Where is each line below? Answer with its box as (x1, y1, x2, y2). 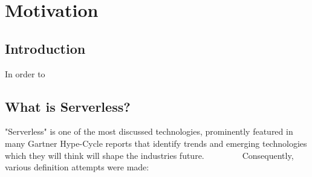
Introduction (5, 39, 86, 57)
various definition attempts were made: (5, 161, 149, 173)
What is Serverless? (5, 97, 131, 115)
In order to (5, 67, 45, 80)
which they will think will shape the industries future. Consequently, (5, 149, 294, 161)
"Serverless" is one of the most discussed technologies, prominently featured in (5, 125, 293, 138)
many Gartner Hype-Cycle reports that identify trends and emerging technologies (5, 137, 307, 149)
